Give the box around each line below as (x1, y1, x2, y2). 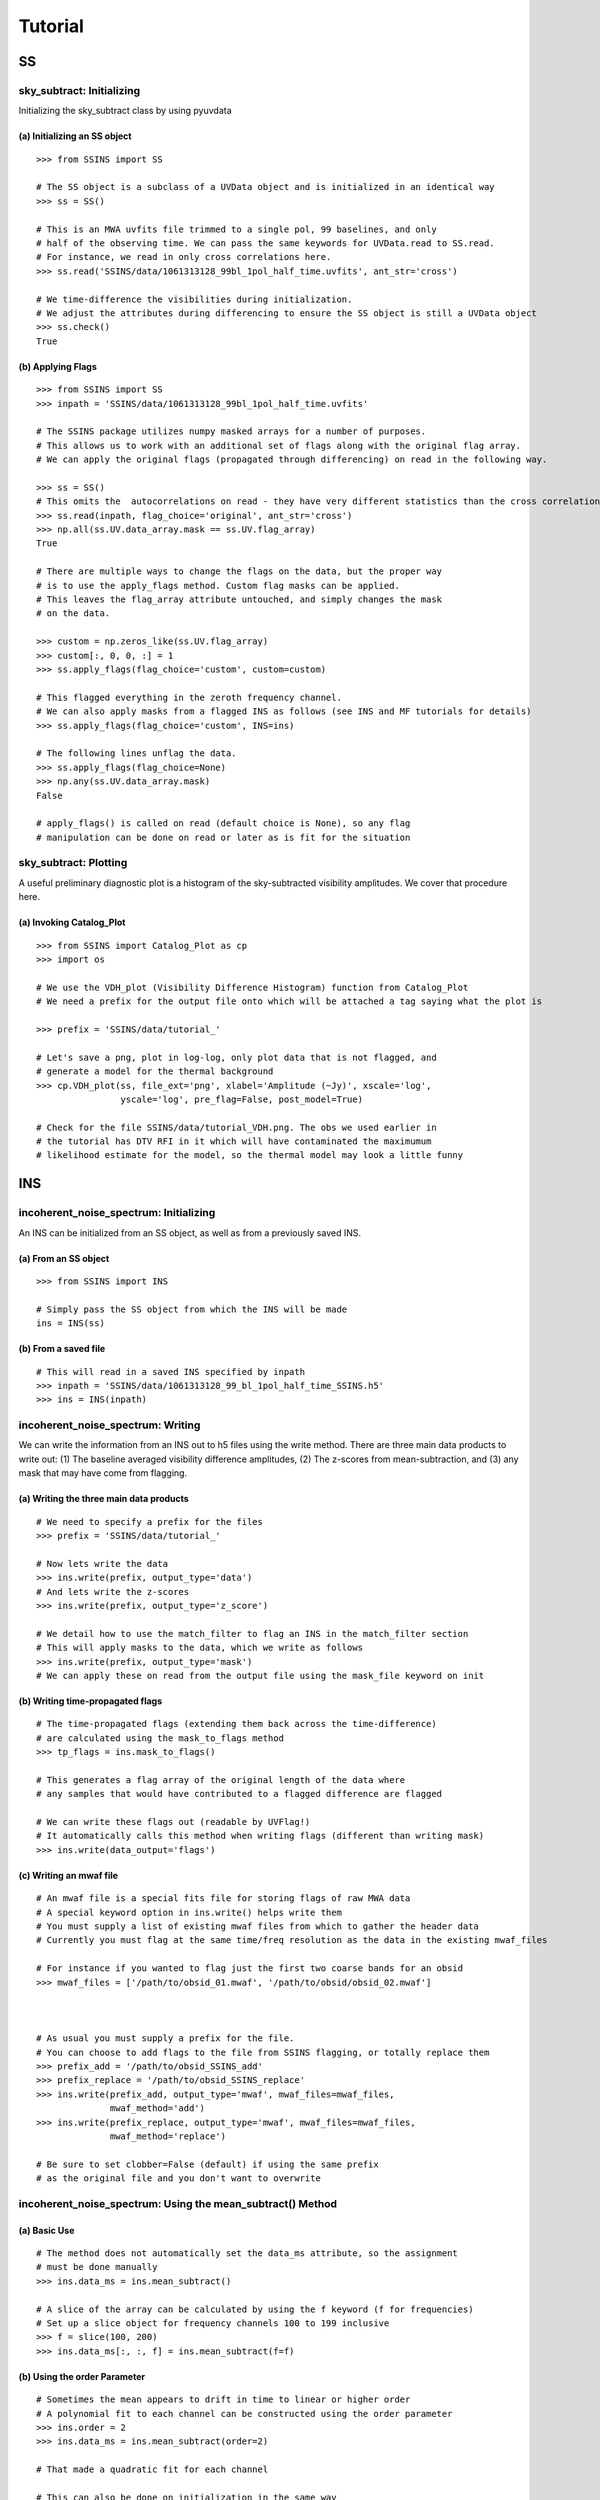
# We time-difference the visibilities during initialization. (36, 293, 353, 305)
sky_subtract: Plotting (18, 856, 128, 870)
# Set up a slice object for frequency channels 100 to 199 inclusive (36, 2317, 390, 2329)
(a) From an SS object (18, 1252, 110, 1264)
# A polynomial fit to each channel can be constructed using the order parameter (36, 2408, 453, 2419)
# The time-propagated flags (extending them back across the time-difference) (36, 1718, 437, 1730)
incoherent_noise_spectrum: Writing (18, 1418, 201, 1432)
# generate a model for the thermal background (36, 1066, 274, 1077)
